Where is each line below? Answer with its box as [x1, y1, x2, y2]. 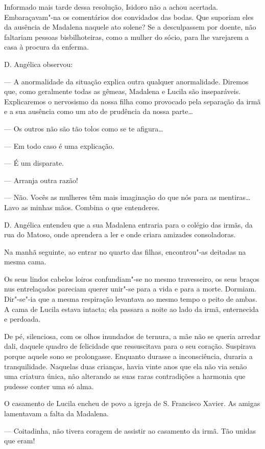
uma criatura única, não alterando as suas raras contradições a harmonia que [4, 371, 246, 381]
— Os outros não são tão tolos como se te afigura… [4, 123, 163, 133]
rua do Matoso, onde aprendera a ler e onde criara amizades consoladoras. [4, 229, 236, 240]
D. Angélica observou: [4, 58, 73, 69]
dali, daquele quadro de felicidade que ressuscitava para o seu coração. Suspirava [4, 341, 256, 351]
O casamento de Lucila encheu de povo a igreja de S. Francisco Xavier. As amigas [4, 398, 260, 409]
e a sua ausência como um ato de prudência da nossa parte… [4, 106, 193, 117]
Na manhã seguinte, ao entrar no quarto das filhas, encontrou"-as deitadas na [4, 246, 246, 257]
